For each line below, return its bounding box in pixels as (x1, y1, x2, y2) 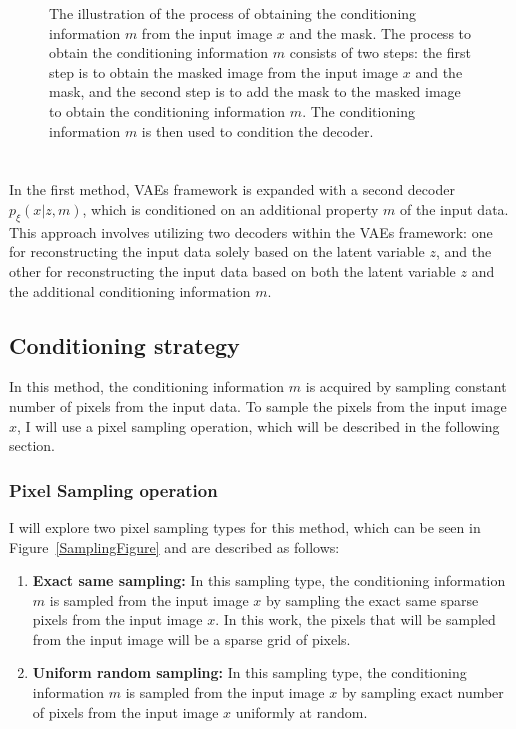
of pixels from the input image (32, 701, 219, 722)
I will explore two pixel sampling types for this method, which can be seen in (9, 516, 481, 537)
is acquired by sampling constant (305, 376, 507, 397)
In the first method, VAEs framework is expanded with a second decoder (9, 179, 455, 200)
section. (9, 435, 55, 456)
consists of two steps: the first (289, 42, 471, 63)
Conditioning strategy (9, 329, 240, 360)
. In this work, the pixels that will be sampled (215, 609, 496, 630)
